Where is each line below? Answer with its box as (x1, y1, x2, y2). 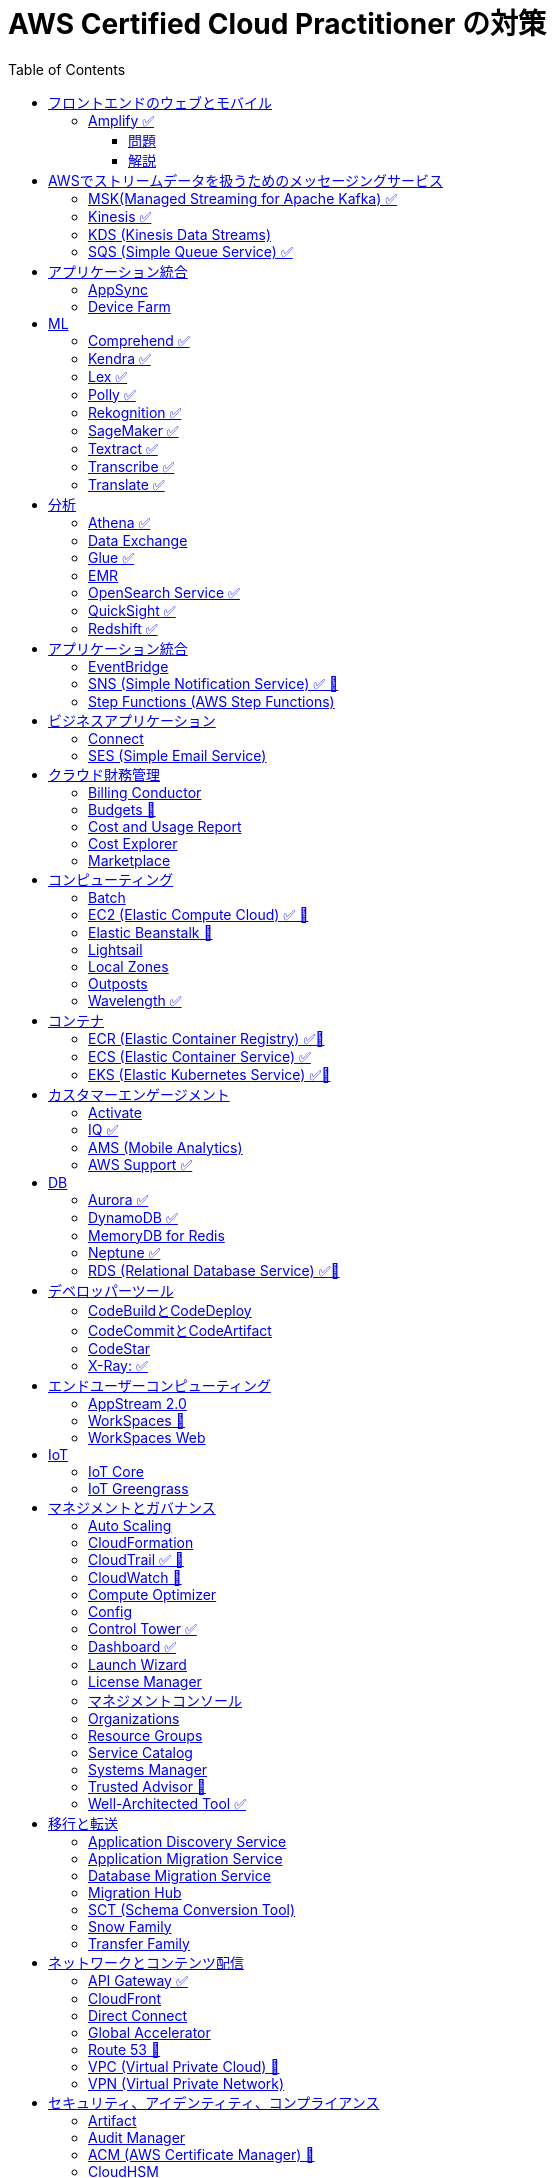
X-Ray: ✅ (88, 1356, 148, 1374)
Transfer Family (88, 1934, 190, 1952)
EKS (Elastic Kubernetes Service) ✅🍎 (88, 1065, 331, 1083)
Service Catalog (88, 1743, 193, 1761)
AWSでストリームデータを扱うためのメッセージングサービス (48, 171, 443, 189)
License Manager (88, 1672, 202, 1690)
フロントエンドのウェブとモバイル (48, 93, 272, 111)
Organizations (88, 1709, 180, 1727)
